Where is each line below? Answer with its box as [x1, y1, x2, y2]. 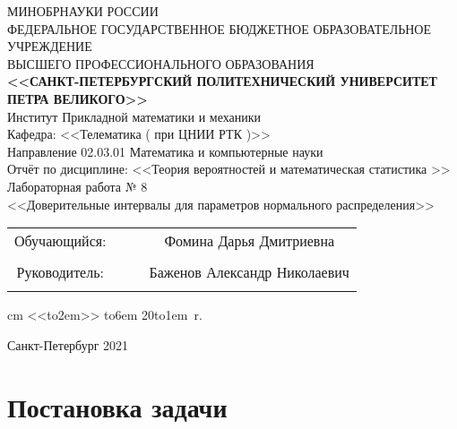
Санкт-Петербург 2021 [7, 335, 129, 354]
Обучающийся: [14, 230, 107, 252]
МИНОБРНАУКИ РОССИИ [7, 2, 159, 20]
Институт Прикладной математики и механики [7, 107, 261, 125]
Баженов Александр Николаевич [149, 262, 349, 283]
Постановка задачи [7, 388, 228, 425]
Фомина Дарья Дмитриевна [164, 230, 335, 252]
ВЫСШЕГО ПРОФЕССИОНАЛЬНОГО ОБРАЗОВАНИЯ [7, 54, 315, 73]
